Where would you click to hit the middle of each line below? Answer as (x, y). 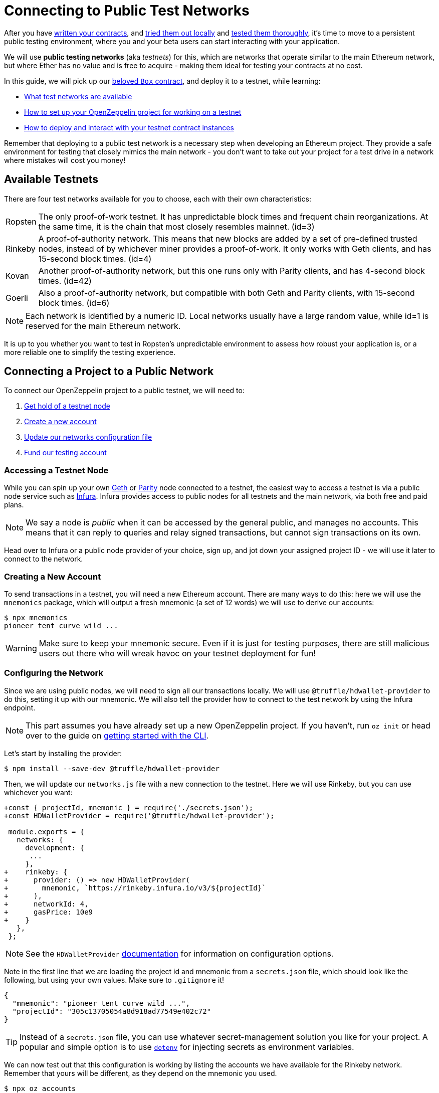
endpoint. (20, 707)
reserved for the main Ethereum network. (103, 326)
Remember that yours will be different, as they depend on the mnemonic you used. (141, 1073)
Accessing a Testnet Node (56, 470)
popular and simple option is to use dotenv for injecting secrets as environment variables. (187, 1047)
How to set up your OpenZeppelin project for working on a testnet (133, 112)
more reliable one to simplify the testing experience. (90, 352)
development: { (55, 848)
